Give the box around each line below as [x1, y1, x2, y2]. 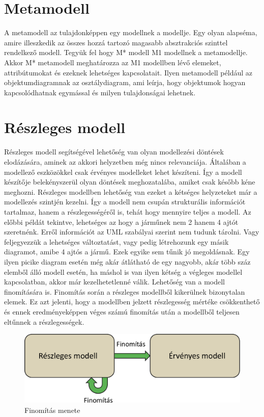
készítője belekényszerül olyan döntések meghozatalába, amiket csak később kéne [4, 176, 255, 187]
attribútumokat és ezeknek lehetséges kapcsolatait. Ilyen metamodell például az [4, 67, 252, 77]
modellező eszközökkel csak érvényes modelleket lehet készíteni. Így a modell [4, 166, 242, 177]
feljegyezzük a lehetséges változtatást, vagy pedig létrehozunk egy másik [4, 236, 229, 247]
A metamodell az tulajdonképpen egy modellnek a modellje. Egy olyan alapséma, [4, 27, 257, 38]
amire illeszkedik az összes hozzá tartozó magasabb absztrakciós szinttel [4, 37, 228, 47]
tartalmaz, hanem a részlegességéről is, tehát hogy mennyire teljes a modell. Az [4, 206, 251, 217]
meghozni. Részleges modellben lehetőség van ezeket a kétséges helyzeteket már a [4, 186, 257, 197]
